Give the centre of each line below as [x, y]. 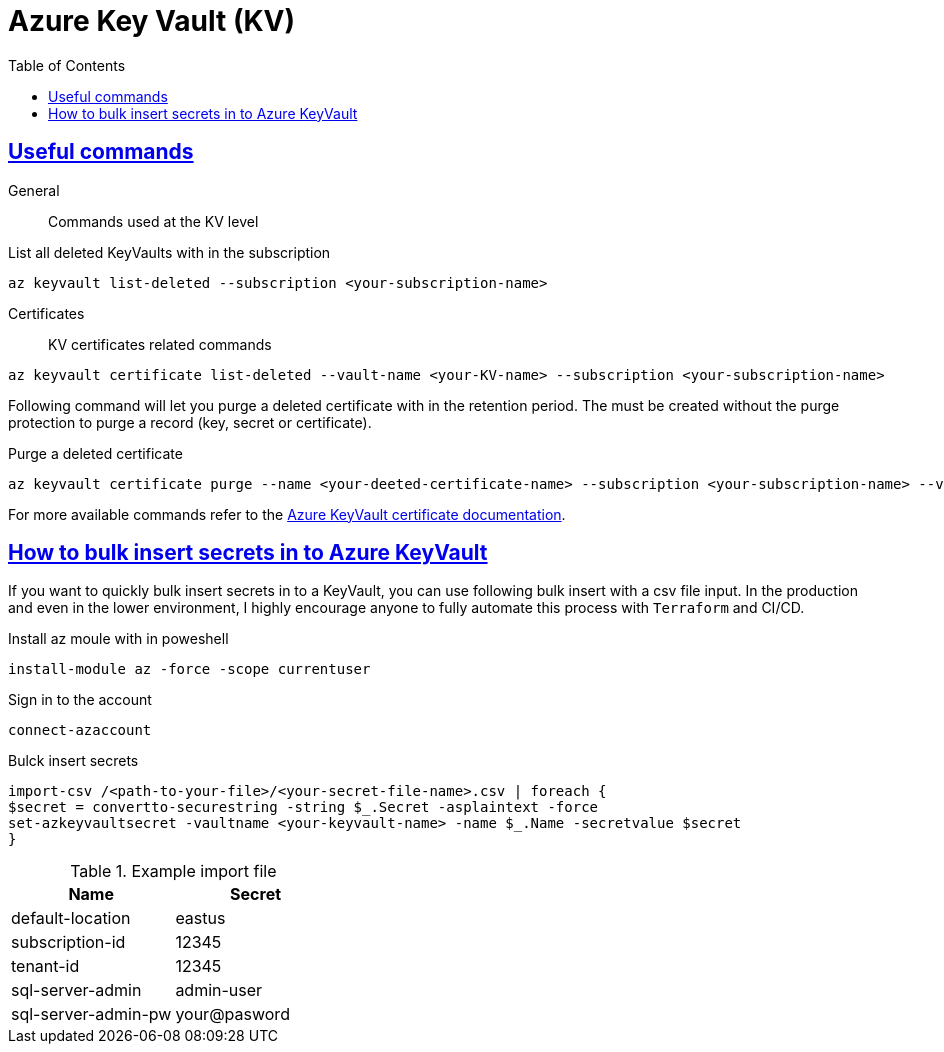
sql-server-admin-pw [91, 1014]
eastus [200, 918]
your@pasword [232, 1014]
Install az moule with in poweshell [118, 639]
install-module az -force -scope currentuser [189, 669]
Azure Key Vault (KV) [152, 21]
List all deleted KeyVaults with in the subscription [169, 252]
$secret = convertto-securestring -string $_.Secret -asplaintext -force [303, 807]
